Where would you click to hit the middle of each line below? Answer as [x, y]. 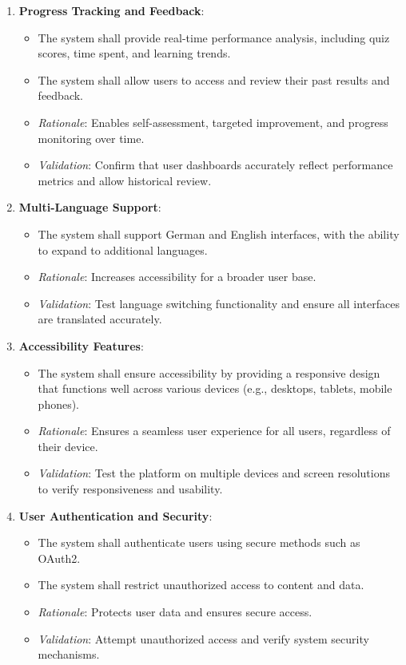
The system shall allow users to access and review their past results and [214, 79]
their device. [68, 446]
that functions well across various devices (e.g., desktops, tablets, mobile [215, 388]
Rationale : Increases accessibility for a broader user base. [177, 277]
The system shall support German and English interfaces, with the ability [219, 234]
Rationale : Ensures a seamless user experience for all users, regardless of [214, 431]
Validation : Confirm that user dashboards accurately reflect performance [215, 165]
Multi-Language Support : [90, 207]
